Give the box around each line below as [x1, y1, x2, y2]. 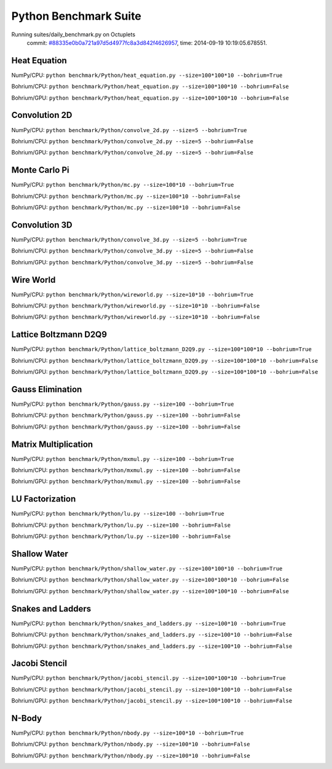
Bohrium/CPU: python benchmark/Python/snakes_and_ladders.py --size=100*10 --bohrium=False [11, 631, 292, 639]
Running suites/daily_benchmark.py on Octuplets [11, 31, 135, 38]
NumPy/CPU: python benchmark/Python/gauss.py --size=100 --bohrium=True [11, 400, 234, 408]
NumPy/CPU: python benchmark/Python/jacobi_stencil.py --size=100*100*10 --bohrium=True [11, 674, 286, 682]
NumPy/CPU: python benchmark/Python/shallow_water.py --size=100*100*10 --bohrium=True [11, 565, 283, 572]
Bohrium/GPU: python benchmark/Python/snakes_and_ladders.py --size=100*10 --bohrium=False [11, 642, 293, 650]
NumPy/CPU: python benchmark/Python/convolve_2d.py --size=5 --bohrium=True [11, 126, 247, 133]
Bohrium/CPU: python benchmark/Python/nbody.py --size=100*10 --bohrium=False [11, 741, 250, 748]
